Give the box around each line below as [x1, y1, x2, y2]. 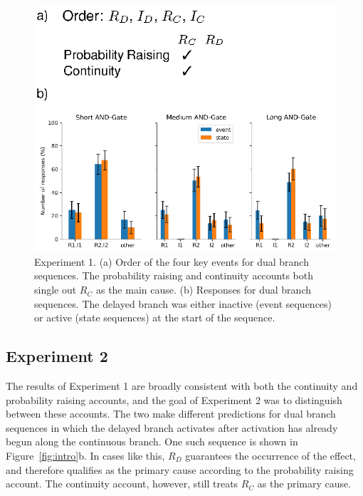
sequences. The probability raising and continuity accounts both [34, 268, 314, 283]
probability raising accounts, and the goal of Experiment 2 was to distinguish [6, 392, 342, 407]
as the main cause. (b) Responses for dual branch [95, 282, 311, 297]
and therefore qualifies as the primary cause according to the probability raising [6, 462, 354, 477]
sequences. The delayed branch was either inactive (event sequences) [34, 296, 332, 311]
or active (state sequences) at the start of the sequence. [34, 310, 275, 325]
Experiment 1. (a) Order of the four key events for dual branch [34, 254, 309, 269]
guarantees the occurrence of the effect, [185, 448, 356, 463]
